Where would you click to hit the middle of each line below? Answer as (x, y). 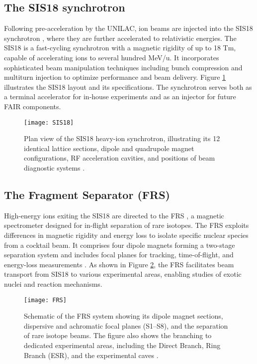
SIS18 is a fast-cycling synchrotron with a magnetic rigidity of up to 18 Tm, (120, 48)
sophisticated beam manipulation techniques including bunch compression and (123, 67)
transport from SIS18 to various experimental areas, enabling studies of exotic (123, 274)
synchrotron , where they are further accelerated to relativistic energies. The (120, 38)
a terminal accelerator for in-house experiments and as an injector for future (120, 96)
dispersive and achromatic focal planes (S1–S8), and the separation (126, 325)
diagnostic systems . (54, 167)
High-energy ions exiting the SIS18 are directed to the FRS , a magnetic (114, 215)
